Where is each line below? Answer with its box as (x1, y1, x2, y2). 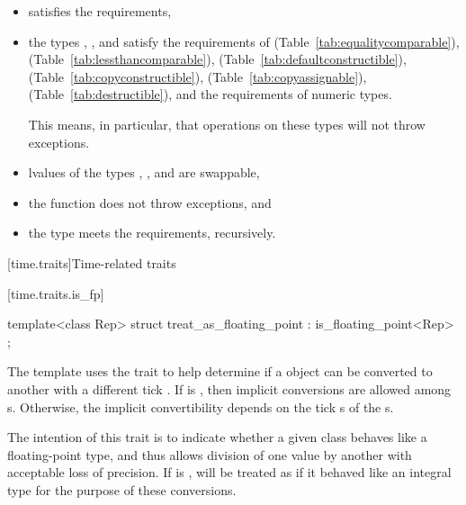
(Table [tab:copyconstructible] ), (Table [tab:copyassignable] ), (28, 67, 367, 86)
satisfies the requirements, (28, 2, 172, 20)
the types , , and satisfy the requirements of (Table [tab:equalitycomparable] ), (28, 32, 460, 50)
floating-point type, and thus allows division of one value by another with (7, 445, 412, 464)
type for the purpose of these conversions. (7, 480, 237, 499)
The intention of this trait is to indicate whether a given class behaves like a (7, 428, 427, 446)
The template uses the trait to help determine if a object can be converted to (7, 362, 433, 381)
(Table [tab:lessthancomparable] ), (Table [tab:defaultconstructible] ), (28, 50, 407, 68)
